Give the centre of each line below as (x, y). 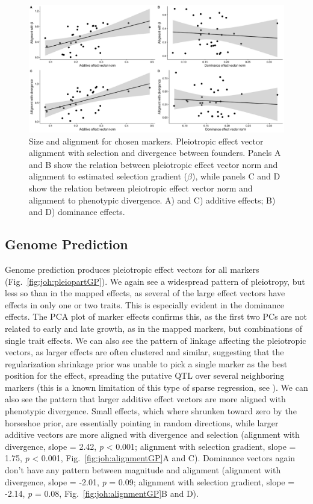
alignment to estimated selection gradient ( (108, 176)
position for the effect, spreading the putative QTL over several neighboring (145, 375)
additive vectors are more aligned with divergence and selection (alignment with (152, 434)
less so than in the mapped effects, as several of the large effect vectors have (145, 293)
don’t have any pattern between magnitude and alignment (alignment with (143, 470)
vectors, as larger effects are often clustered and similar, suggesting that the (144, 352)
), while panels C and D (236, 176)
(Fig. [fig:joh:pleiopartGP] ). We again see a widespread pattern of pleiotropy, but (155, 281)
